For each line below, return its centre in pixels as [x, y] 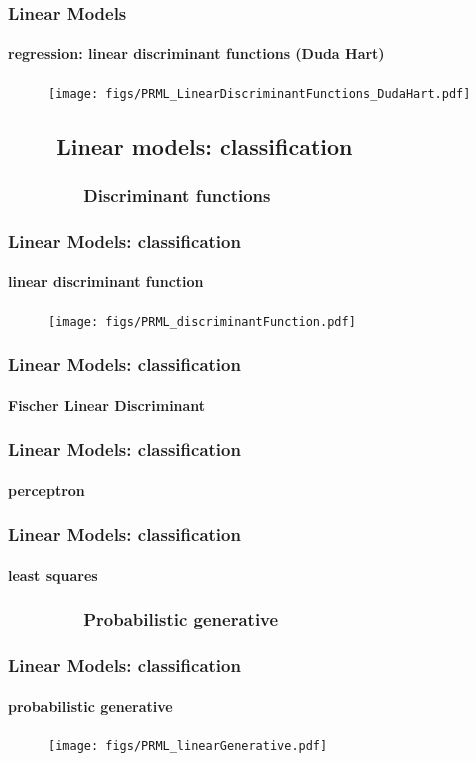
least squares [53, 574]
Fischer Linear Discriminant [107, 404]
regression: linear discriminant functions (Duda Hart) [196, 53]
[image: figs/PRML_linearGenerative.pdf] [188, 745]
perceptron [46, 489]
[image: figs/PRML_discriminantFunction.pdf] [202, 321]
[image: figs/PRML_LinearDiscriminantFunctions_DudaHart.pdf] [259, 93]
